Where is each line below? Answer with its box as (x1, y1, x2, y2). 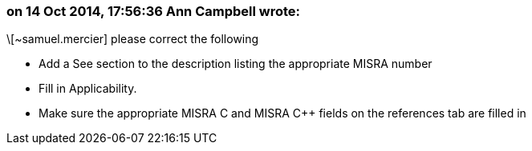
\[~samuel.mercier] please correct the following (6, 32, 259, 46)
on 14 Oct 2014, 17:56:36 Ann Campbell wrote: (6, 3, 301, 19)
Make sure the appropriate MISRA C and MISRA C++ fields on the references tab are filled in (39, 106, 526, 121)
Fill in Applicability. (39, 81, 137, 96)
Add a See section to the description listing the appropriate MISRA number (39, 57, 433, 71)
